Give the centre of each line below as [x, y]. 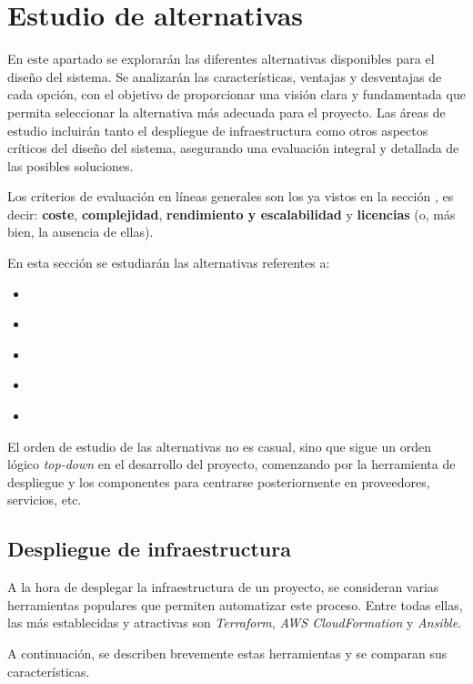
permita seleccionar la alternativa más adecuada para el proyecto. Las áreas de [226, 112]
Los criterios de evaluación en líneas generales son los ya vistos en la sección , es [231, 196]
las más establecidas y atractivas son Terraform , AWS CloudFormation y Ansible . [235, 623]
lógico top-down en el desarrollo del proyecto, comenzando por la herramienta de [231, 464]
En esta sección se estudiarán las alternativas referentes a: [169, 263]
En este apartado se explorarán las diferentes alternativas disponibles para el [221, 59]
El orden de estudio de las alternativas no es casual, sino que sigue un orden [219, 446]
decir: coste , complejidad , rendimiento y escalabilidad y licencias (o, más [231, 214]
